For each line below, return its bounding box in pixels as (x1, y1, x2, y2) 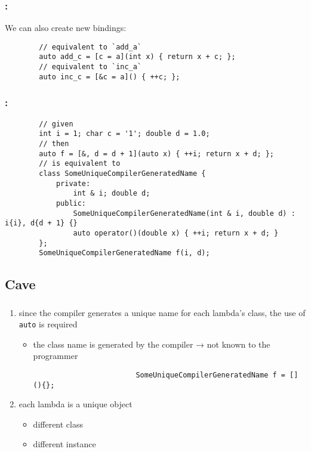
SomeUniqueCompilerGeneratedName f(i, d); (39, 249, 210, 258)
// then (39, 139, 69, 148)
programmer (33, 349, 78, 362)
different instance (33, 438, 96, 450)
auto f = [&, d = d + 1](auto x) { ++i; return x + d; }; (39, 149, 275, 158)
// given (39, 119, 73, 128)
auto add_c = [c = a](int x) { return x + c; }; (39, 52, 236, 61)
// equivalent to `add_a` (39, 42, 142, 51)
